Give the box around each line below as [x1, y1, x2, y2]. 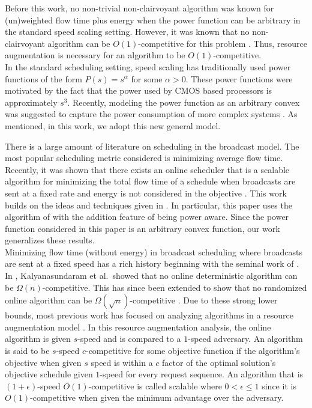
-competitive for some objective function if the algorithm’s [85, 344, 300, 357]
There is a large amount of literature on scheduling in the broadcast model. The [5, 139, 299, 152]
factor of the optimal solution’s [162, 356, 276, 368]
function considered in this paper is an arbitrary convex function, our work [5, 222, 280, 234]
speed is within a [91, 356, 153, 368]
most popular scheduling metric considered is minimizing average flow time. [5, 151, 283, 164]
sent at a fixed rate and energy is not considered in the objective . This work [5, 186, 287, 199]
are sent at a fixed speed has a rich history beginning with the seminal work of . [5, 257, 299, 270]
